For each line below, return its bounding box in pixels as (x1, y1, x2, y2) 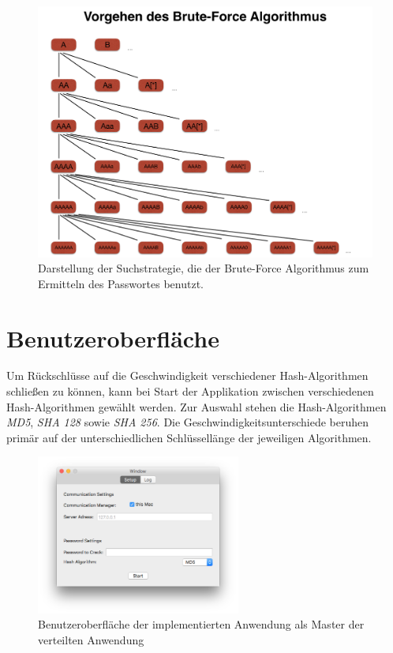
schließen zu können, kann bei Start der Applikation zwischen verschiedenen (6, 383, 374, 400)
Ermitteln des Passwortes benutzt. (38, 275, 204, 291)
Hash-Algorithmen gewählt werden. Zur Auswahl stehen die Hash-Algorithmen (6, 398, 387, 415)
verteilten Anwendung (38, 631, 144, 647)
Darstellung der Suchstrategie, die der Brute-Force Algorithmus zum (38, 260, 369, 276)
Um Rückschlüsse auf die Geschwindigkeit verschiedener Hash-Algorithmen (6, 367, 369, 384)
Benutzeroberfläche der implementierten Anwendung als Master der (38, 616, 365, 632)
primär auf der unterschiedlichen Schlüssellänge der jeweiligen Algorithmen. (6, 429, 372, 445)
